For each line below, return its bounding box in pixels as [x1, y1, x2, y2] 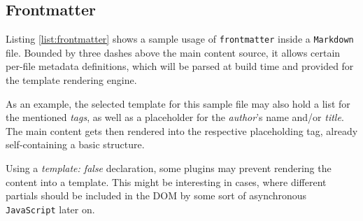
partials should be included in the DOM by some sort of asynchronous [6, 188, 307, 203]
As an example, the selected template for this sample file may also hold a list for [6, 96, 350, 110]
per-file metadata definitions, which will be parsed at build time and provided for [6, 59, 354, 73]
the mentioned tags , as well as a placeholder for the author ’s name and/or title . [6, 110, 344, 124]
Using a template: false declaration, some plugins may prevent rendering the [6, 161, 332, 176]
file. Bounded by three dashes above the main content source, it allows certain [6, 45, 341, 59]
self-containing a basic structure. [6, 137, 145, 152]
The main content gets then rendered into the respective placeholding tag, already [6, 123, 358, 138]
